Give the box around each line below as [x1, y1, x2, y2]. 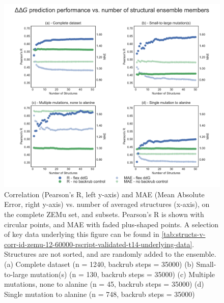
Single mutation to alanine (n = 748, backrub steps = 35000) [4, 288, 195, 299]
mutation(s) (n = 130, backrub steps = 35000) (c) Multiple [30, 268, 215, 279]
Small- [196, 258, 216, 269]
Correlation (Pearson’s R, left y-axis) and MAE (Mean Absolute [4, 189, 205, 199]
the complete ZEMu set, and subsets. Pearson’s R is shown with [4, 209, 204, 220]
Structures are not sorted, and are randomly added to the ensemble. [4, 249, 216, 259]
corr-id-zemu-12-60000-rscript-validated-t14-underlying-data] [4, 238, 192, 249]
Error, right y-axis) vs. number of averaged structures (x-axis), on [4, 199, 210, 209]
